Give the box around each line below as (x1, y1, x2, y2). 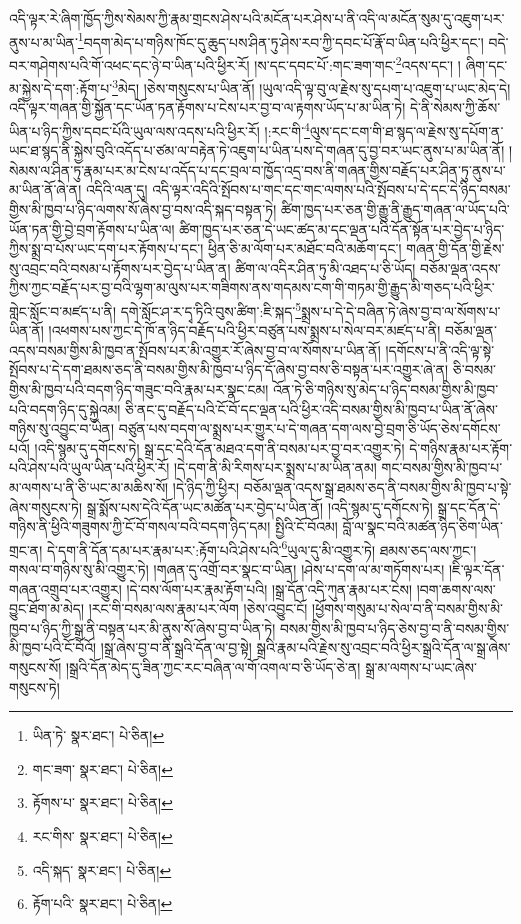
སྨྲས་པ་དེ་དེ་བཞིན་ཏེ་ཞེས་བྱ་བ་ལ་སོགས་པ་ (301, 300, 501, 321)
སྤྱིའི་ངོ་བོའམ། (274, 516, 338, 537)
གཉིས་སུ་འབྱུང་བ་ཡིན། (9, 418, 115, 439)
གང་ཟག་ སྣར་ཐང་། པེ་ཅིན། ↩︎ (32, 758, 173, 779)
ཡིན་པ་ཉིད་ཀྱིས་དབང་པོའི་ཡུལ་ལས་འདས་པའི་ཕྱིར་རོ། (9, 120, 260, 141)
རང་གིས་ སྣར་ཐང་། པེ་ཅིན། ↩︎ (32, 825, 173, 846)
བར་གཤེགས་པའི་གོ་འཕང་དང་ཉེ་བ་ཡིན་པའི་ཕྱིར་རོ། (9, 54, 250, 75)
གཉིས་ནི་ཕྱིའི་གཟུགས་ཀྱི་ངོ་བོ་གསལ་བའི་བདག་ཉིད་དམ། (9, 516, 271, 537)
